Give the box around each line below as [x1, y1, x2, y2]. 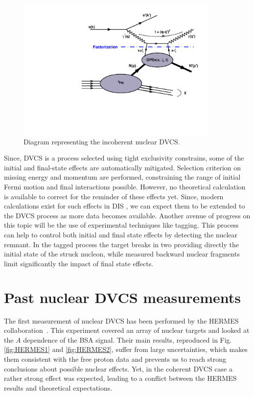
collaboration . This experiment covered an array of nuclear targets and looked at [4, 325, 250, 335]
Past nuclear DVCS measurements [4, 287, 241, 307]
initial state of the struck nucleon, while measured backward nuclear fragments [4, 249, 240, 259]
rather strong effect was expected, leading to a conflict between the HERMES [4, 373, 237, 383]
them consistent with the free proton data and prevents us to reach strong [4, 353, 227, 364]
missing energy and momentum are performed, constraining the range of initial [4, 172, 241, 182]
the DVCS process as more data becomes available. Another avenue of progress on [4, 210, 251, 220]
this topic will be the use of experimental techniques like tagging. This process [4, 220, 239, 230]
